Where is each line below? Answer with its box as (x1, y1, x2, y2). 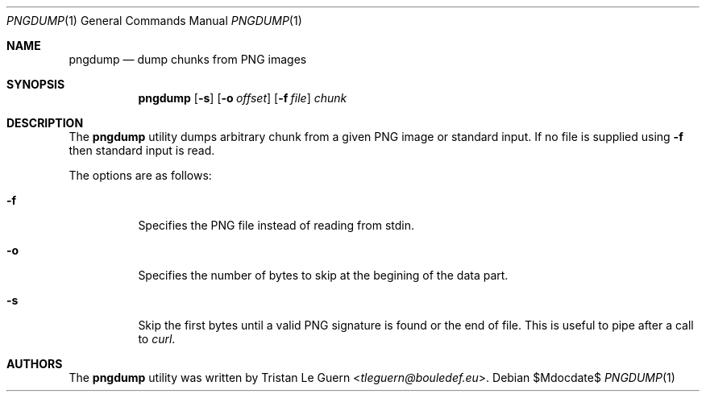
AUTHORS (6, 357, 63, 371)
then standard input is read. (69, 143, 215, 157)
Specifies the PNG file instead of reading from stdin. (138, 218, 415, 232)
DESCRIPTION (6, 116, 84, 130)
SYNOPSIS (6, 77, 65, 91)
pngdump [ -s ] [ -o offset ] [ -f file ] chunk (138, 91, 347, 105)
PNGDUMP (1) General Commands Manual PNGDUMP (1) (6, 14, 302, 27)
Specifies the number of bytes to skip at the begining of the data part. (138, 268, 509, 282)
